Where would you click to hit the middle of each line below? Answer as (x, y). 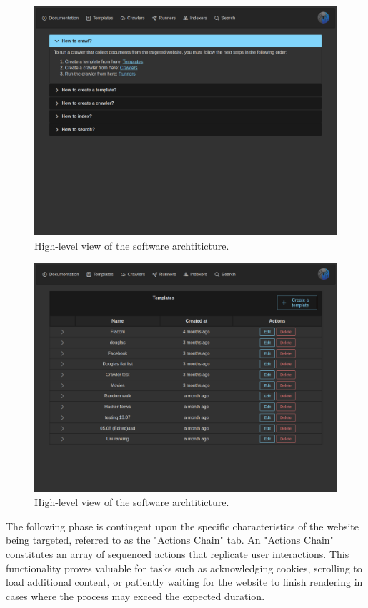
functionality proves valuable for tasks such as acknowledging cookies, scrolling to (184, 568)
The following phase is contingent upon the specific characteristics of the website (183, 526)
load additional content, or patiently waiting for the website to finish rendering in (184, 582)
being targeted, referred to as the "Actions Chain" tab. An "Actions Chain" (170, 540)
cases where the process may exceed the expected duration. (135, 596)
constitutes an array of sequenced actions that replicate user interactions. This (178, 554)
